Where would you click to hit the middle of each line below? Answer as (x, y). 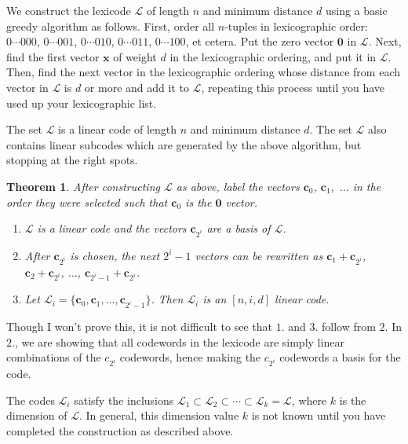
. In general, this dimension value (159, 415)
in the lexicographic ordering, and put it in (273, 56)
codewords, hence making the (190, 357)
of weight (135, 56)
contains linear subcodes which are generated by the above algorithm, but (184, 144)
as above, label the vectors (238, 186)
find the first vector (53, 56)
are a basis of (239, 228)
